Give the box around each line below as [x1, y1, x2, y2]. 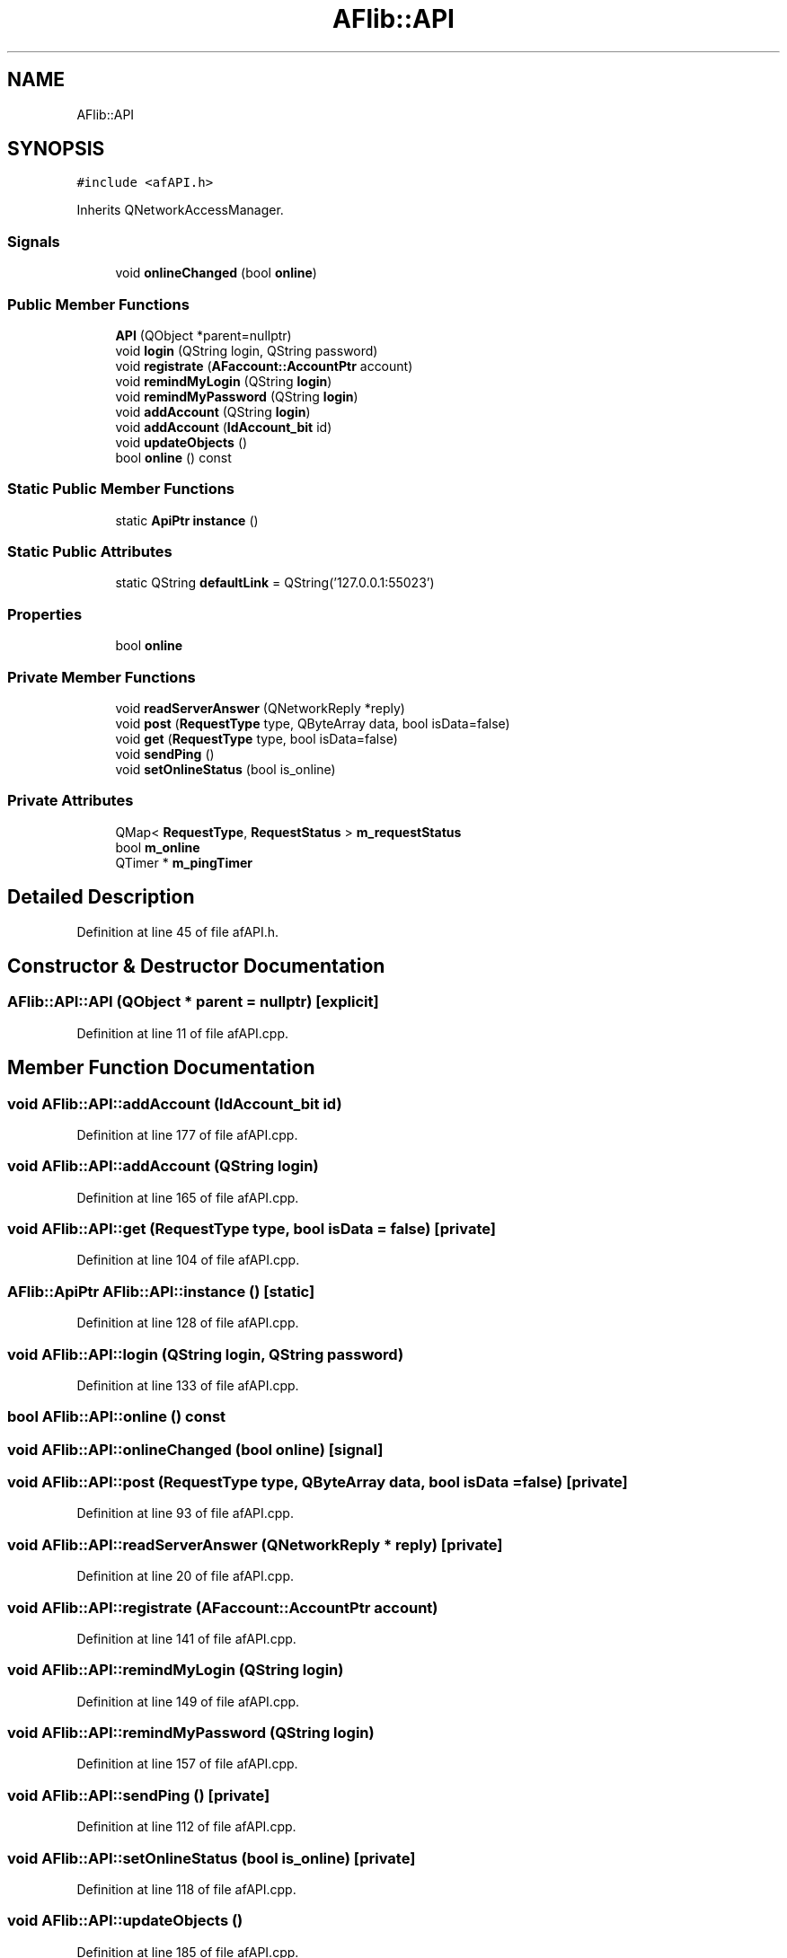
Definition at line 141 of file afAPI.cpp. [76, 1630, 296, 1646]
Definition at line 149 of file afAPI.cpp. [76, 1693, 300, 1709]
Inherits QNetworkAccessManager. [76, 202, 284, 218]
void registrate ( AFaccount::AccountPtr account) [115, 357, 413, 374]
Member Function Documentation [7, 1056, 315, 1080]
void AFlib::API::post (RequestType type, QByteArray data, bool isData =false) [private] [7, 1473, 628, 1492]
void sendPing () [115, 745, 215, 762]
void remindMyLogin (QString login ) [115, 373, 332, 389]
